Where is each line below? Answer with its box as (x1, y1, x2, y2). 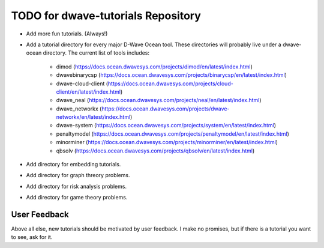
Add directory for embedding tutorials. (26, 161, 121, 168)
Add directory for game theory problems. (26, 194, 128, 201)
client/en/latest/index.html (56, 88, 121, 95)
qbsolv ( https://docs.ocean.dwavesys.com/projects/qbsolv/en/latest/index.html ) (56, 147, 255, 154)
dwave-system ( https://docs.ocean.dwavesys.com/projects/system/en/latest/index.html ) (56, 122, 276, 129)
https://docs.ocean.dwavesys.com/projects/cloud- (107, 80, 233, 87)
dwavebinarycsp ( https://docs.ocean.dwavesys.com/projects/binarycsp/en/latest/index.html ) (56, 71, 287, 79)
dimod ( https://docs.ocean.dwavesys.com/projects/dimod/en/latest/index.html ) (56, 63, 253, 70)
